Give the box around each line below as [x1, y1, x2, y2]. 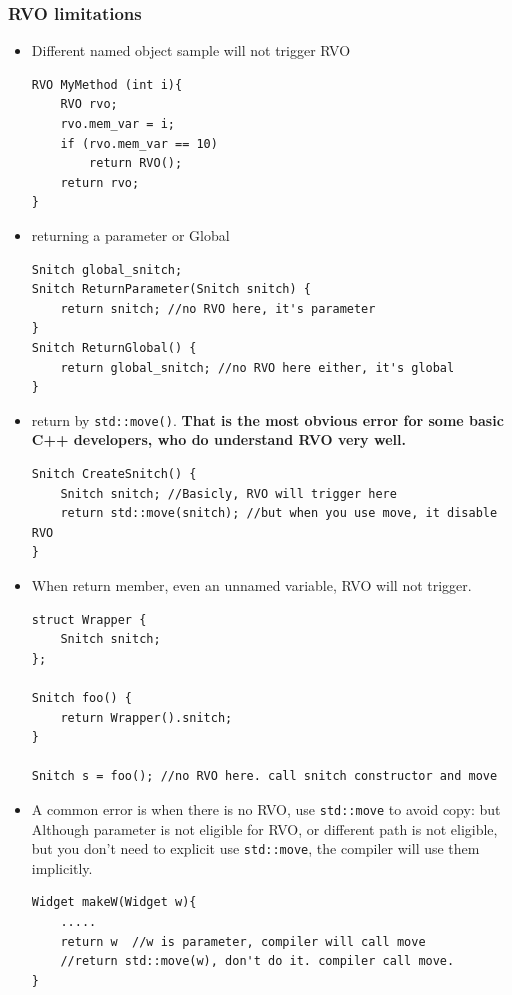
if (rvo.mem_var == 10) [60, 136, 218, 151]
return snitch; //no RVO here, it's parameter [60, 301, 376, 316]
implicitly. [31, 857, 93, 878]
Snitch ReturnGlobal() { [31, 340, 197, 355]
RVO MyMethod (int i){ [31, 77, 183, 92]
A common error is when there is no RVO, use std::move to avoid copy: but [31, 798, 501, 819]
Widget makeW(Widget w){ [31, 895, 197, 910]
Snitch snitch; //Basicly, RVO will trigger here [60, 486, 397, 501]
